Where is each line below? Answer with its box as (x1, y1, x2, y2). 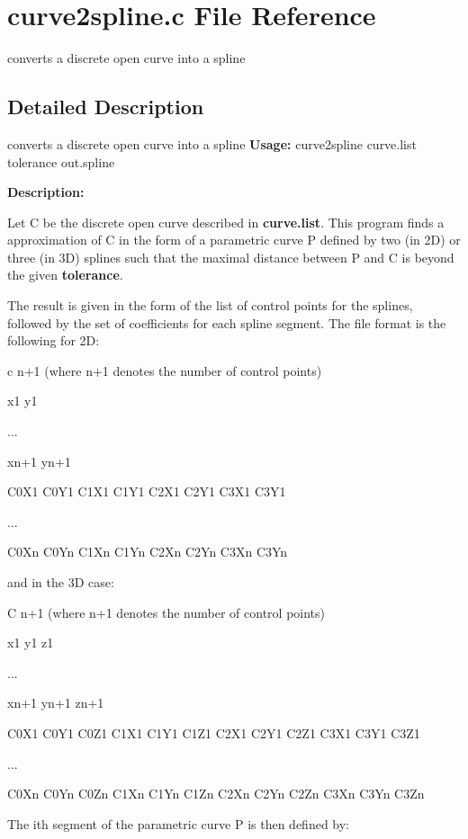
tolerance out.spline (7, 152, 115, 171)
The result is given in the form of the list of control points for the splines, (7, 296, 413, 315)
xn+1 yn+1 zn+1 (7, 693, 104, 712)
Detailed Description (7, 93, 204, 120)
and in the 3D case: (7, 573, 114, 592)
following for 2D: (7, 331, 100, 350)
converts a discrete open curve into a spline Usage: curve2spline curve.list (7, 134, 417, 153)
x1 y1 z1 (7, 633, 54, 652)
